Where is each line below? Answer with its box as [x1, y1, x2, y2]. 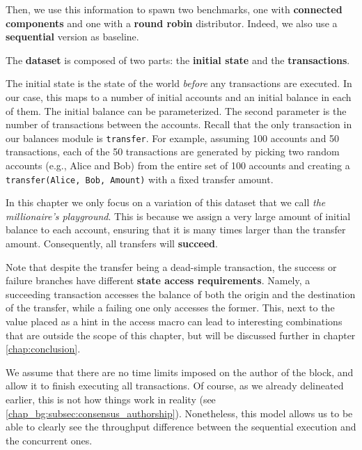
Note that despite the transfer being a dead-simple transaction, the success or [6, 259, 337, 274]
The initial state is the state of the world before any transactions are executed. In [6, 76, 352, 91]
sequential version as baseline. [6, 29, 139, 44]
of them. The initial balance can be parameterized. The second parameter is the [6, 103, 347, 118]
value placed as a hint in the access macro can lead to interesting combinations [6, 314, 343, 328]
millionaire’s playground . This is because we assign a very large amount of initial [6, 208, 351, 223]
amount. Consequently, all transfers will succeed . [6, 236, 218, 251]
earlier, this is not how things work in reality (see [6, 391, 216, 406]
